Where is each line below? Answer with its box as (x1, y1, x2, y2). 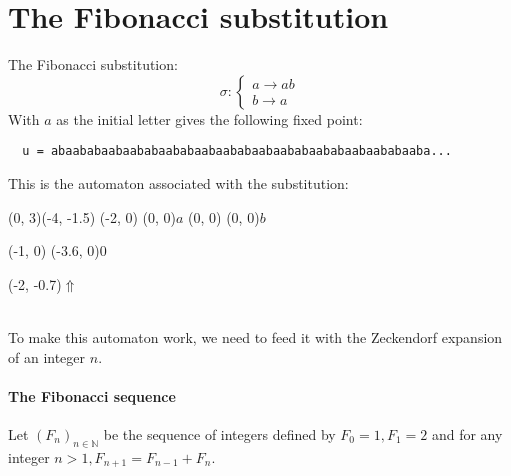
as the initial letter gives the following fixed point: (56, 108, 363, 129)
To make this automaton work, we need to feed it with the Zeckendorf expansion (8, 326, 503, 347)
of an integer (8, 346, 86, 367)
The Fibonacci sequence (8, 385, 176, 406)
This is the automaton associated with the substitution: (8, 172, 349, 193)
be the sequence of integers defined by (103, 423, 336, 444)
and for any (431, 423, 503, 444)
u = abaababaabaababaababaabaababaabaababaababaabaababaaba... (22, 144, 452, 159)
